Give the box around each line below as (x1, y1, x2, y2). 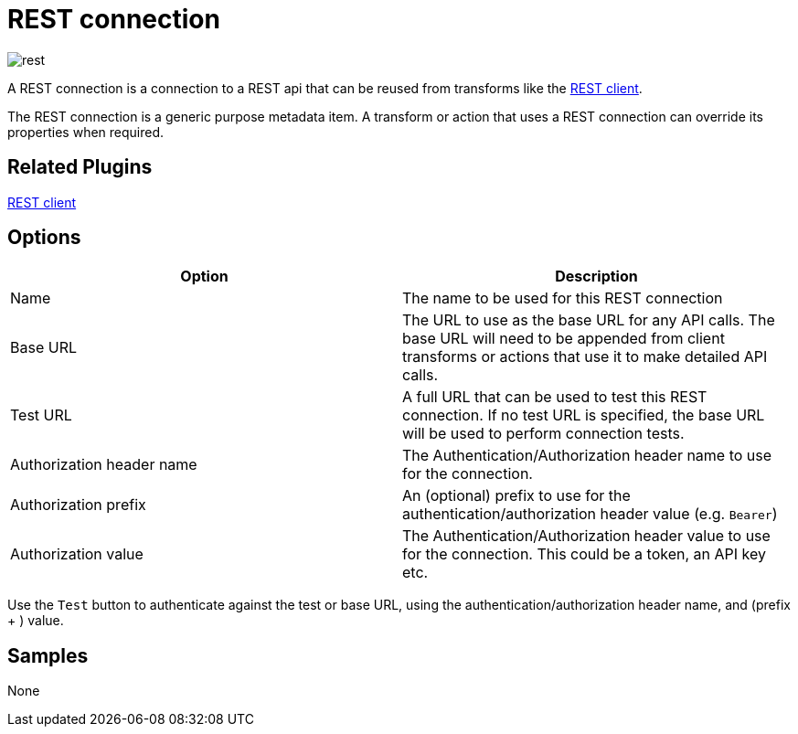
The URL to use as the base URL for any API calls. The (402, 311, 775, 330)
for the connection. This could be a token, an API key (402, 545, 766, 564)
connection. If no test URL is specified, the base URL (402, 406, 765, 425)
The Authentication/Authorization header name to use (402, 446, 772, 465)
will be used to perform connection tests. (402, 424, 685, 443)
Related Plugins (7, 155, 153, 179)
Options (7, 226, 81, 250)
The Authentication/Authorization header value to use (402, 527, 771, 546)
